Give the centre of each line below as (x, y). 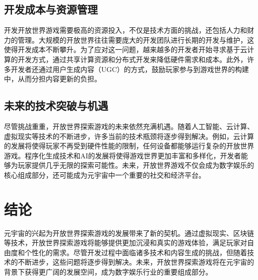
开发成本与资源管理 (51, 9)
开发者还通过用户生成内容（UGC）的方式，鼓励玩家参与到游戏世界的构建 (130, 69)
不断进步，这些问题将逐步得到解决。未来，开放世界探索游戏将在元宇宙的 (136, 262)
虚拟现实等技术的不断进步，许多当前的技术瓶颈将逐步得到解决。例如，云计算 (129, 136)
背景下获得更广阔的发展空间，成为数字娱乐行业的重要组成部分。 (108, 272)
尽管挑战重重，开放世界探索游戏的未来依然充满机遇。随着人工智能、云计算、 (129, 126)
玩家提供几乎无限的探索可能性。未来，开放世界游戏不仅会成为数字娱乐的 (136, 165)
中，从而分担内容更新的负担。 (53, 79)
